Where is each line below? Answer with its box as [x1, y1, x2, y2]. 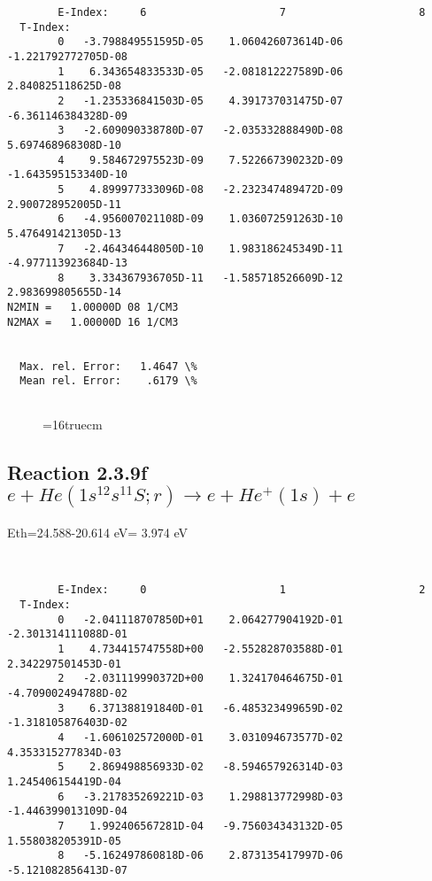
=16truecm [42, 414, 103, 433]
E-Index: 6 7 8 [58, 6, 426, 19]
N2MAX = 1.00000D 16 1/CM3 [7, 315, 179, 328]
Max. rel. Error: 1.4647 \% [19, 359, 197, 373]
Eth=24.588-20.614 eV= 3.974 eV [7, 522, 188, 541]
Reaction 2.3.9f [7, 458, 148, 485]
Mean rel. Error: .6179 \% [19, 375, 197, 388]
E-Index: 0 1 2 [58, 583, 426, 597]
